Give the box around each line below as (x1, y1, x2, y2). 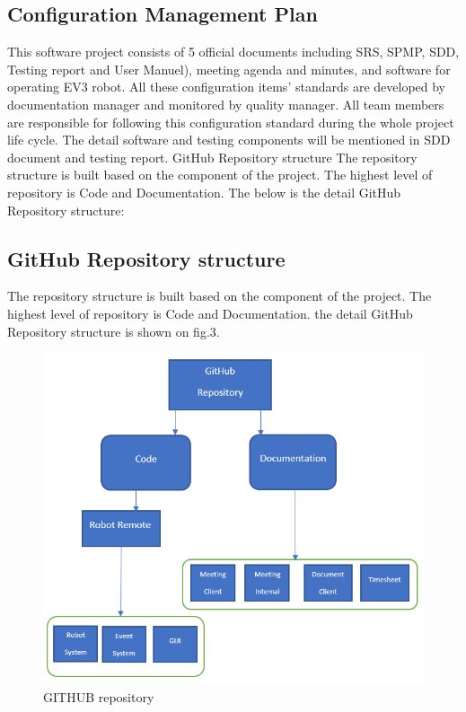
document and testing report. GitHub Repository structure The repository (7, 147, 418, 166)
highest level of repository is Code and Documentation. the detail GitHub (7, 303, 413, 322)
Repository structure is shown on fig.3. (7, 321, 220, 340)
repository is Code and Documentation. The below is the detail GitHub (7, 182, 401, 201)
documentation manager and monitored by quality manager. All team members (7, 94, 444, 113)
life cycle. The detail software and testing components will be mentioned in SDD (7, 130, 451, 149)
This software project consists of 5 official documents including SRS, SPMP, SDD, (7, 42, 460, 61)
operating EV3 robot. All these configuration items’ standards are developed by (7, 77, 446, 96)
